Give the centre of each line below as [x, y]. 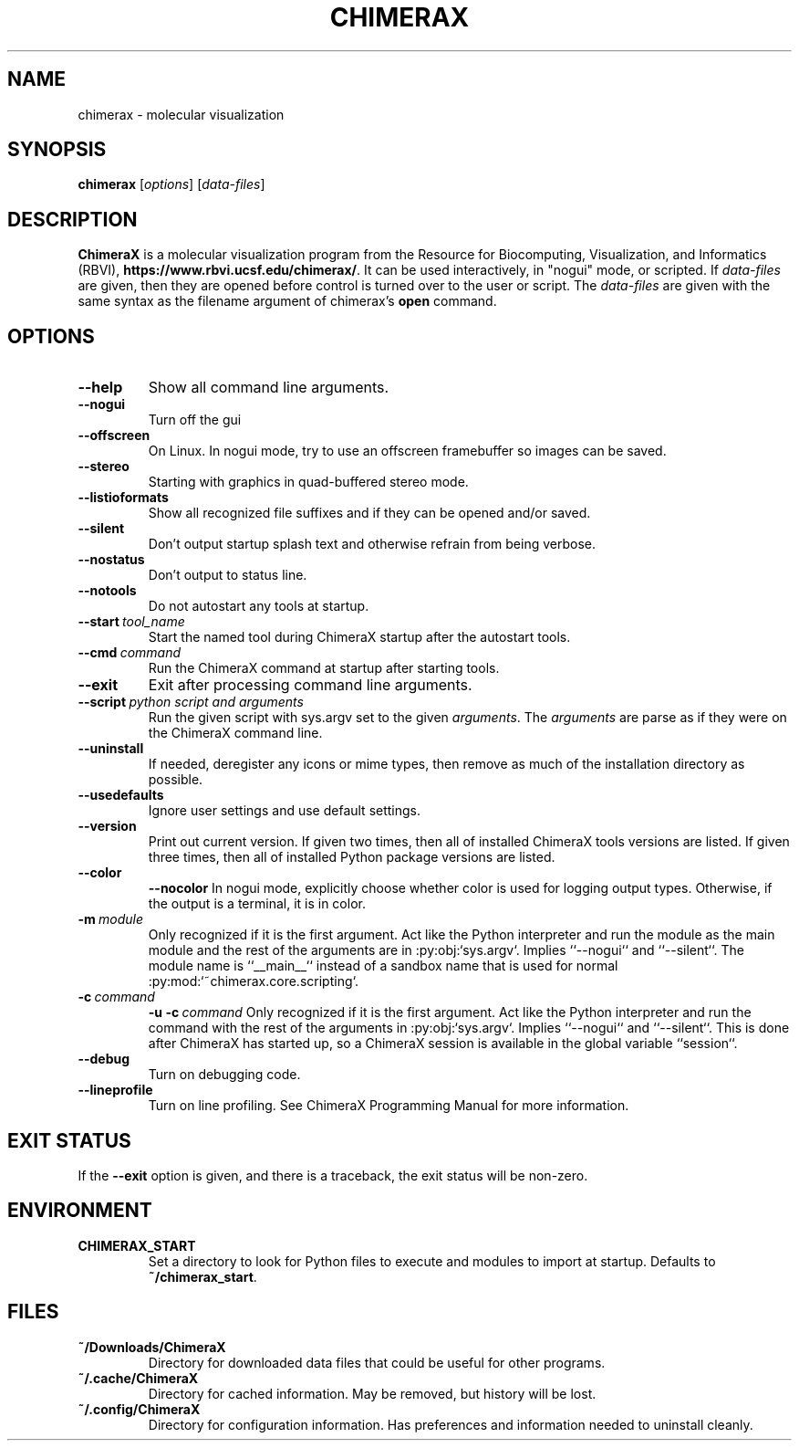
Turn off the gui [195, 420]
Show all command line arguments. [269, 388]
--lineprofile [115, 1090]
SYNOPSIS [57, 150]
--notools [107, 591]
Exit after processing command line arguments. [310, 685]
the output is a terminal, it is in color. [257, 904]
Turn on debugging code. [224, 1075]
